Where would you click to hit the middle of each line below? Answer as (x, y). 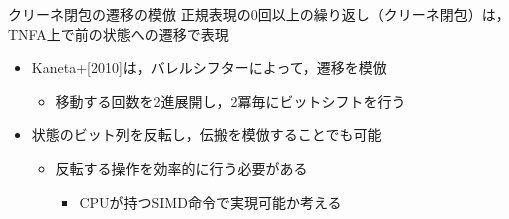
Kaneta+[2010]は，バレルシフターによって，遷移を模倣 (209, 67)
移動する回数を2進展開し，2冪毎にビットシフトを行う (230, 100)
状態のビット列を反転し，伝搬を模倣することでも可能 (206, 134)
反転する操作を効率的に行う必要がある (181, 167)
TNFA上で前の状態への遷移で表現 (118, 33)
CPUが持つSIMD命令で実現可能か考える (210, 201)
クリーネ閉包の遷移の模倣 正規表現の (129, 14)
